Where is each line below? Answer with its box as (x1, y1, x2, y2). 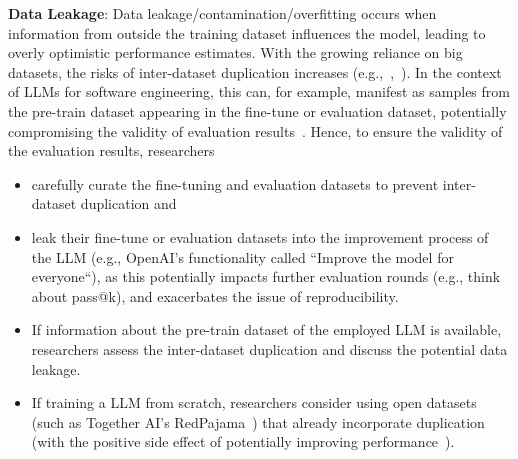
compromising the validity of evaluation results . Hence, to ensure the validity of (8, 120, 503, 141)
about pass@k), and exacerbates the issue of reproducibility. (31, 285, 399, 306)
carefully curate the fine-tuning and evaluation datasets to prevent (31, 173, 439, 194)
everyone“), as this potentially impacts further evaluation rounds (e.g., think (31, 266, 501, 287)
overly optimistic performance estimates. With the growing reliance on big (8, 42, 463, 63)
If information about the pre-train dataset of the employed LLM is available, (31, 319, 502, 340)
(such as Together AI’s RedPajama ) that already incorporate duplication (31, 411, 485, 432)
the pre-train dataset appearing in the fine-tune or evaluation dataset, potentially (8, 100, 507, 121)
